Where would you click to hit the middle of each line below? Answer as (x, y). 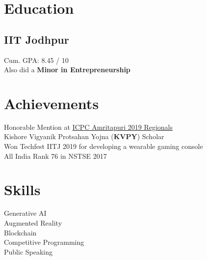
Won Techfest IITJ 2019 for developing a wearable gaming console (103, 146)
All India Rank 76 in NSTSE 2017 (55, 156)
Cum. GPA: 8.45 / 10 (36, 60)
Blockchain (20, 232)
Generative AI (25, 213)
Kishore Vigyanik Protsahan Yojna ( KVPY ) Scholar (84, 136)
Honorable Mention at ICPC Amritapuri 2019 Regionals (89, 127)
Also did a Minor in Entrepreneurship (67, 70)
